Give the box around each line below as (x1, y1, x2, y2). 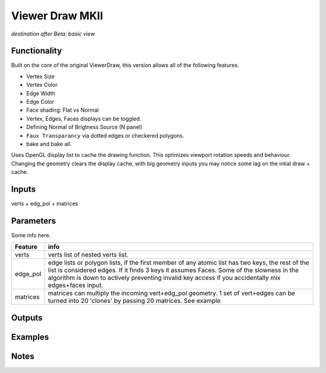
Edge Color (26, 98, 54, 106)
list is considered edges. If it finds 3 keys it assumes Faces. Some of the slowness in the (48, 266, 299, 275)
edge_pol (14, 270, 42, 278)
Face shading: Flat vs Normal (26, 106, 99, 114)
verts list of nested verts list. (48, 250, 129, 259)
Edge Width (26, 89, 56, 97)
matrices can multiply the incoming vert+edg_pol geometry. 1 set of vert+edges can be (48, 289, 295, 298)
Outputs (11, 313, 43, 323)
